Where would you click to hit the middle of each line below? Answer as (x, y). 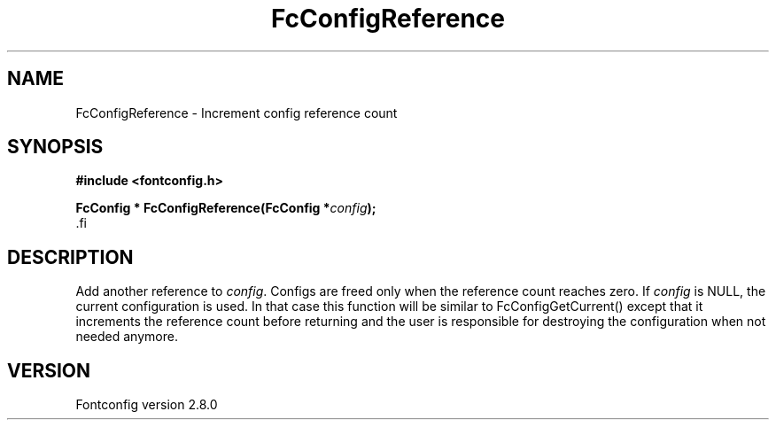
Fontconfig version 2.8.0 (147, 405)
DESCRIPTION (70, 257)
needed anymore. (127, 337)
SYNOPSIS (55, 147)
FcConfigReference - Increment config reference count (237, 113)
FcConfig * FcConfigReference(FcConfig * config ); (226, 208)
